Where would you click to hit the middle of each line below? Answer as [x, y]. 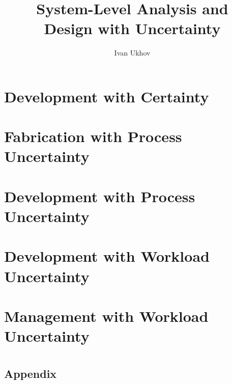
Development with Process [100, 196]
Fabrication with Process [93, 136]
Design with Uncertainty [132, 28]
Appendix [31, 373]
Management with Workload [106, 316]
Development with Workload [107, 256]
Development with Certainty [107, 96]
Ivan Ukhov [132, 53]
